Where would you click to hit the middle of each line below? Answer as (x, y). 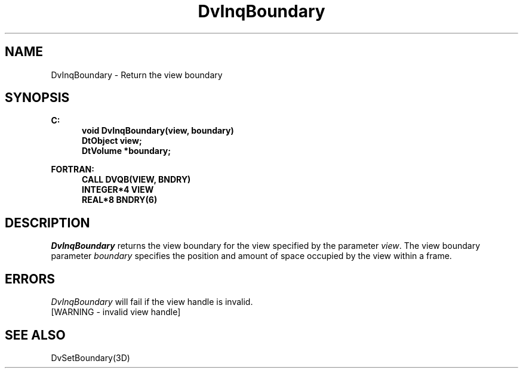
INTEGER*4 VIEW (118, 190)
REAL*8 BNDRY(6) (120, 200)
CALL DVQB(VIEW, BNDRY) (136, 180)
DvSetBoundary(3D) (90, 357)
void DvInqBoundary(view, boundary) (158, 131)
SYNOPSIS (37, 98)
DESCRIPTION (47, 223)
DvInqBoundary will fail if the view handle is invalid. (152, 302)
